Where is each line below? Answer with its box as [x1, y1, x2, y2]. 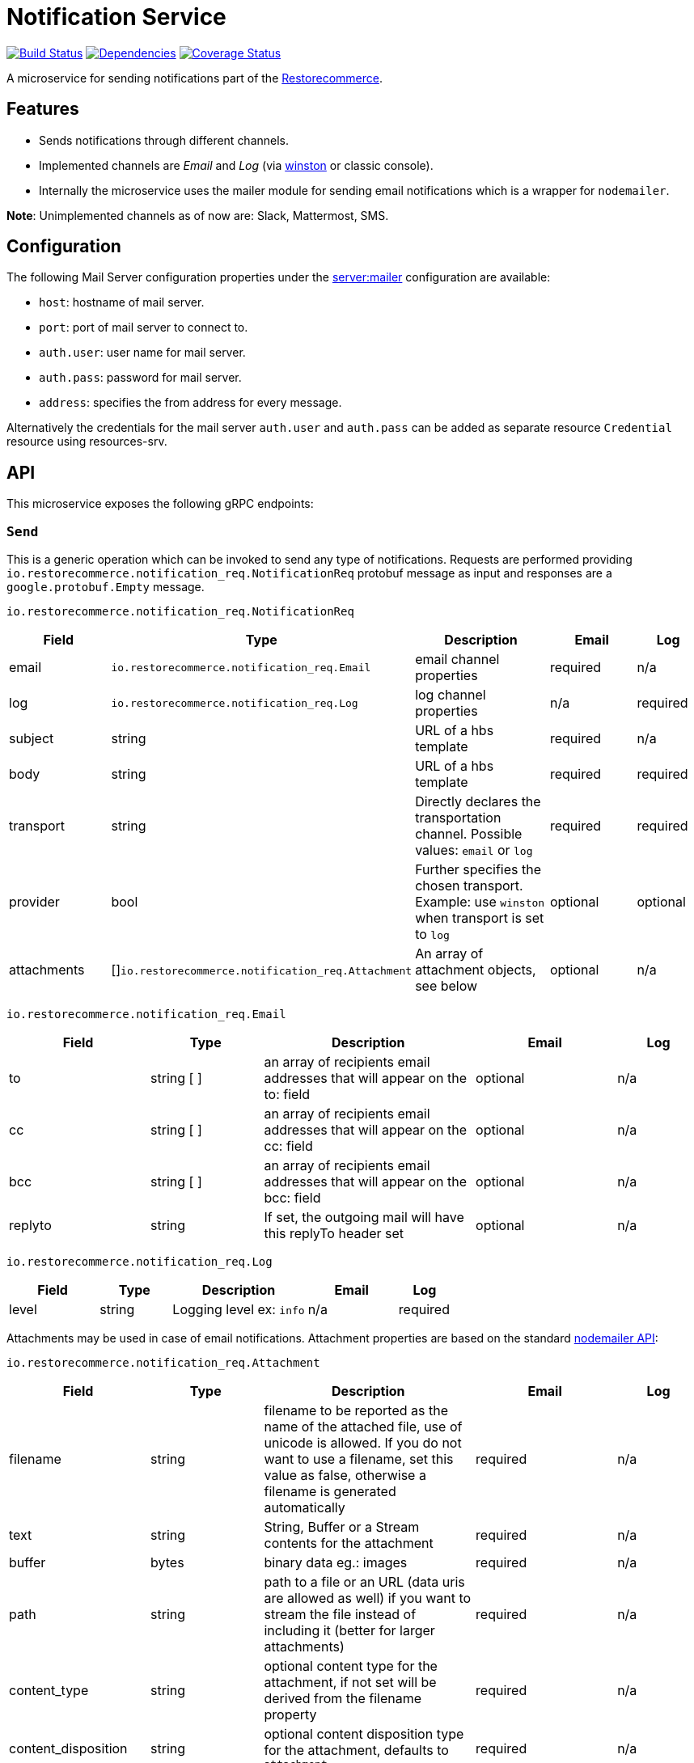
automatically [264, 1499, 345, 1516]
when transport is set [415, 910, 544, 927]
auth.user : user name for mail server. [39, 345, 246, 360]
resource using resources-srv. [6, 434, 167, 449]
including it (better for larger [264, 1622, 435, 1639]
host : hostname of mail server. [39, 295, 205, 310]
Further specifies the [415, 861, 542, 878]
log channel [415, 687, 486, 704]
